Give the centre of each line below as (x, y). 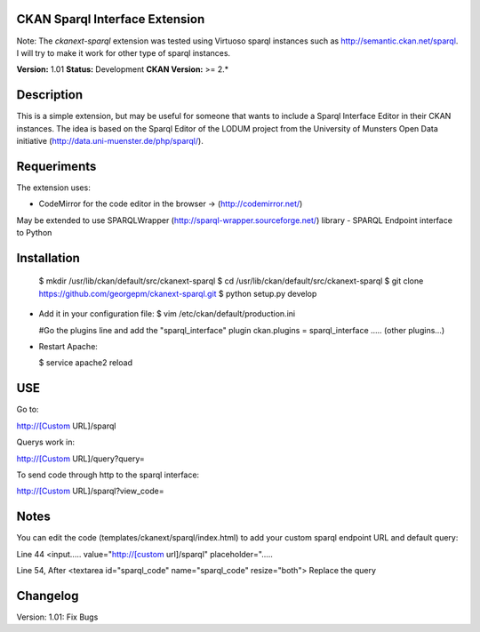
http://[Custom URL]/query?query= (81, 459)
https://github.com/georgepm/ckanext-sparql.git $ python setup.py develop (178, 293)
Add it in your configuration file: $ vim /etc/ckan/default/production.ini (167, 314)
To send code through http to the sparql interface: (108, 475)
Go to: (28, 410)
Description (50, 95)
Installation (48, 258)
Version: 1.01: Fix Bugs (57, 617)
